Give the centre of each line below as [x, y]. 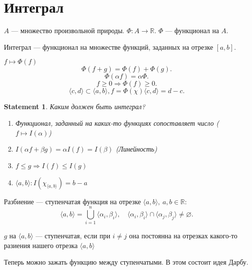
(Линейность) [136, 149]
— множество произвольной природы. [68, 30]
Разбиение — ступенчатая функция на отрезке [72, 201]
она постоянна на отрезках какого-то [183, 236]
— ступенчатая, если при [73, 236]
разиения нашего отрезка [41, 245]
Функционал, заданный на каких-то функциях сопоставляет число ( [117, 123]
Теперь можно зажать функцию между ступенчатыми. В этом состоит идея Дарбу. [126, 261]
